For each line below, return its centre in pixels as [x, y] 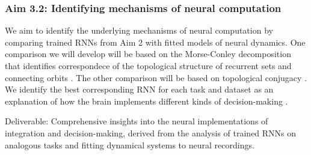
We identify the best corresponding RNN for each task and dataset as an [139, 89]
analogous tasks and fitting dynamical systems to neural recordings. [130, 144]
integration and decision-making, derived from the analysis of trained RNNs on [151, 132]
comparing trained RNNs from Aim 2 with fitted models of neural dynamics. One [155, 42]
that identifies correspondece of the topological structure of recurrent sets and [148, 65]
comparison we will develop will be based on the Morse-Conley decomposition [148, 54]
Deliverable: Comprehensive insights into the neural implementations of [137, 121]
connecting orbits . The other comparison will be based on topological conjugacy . [156, 77]
